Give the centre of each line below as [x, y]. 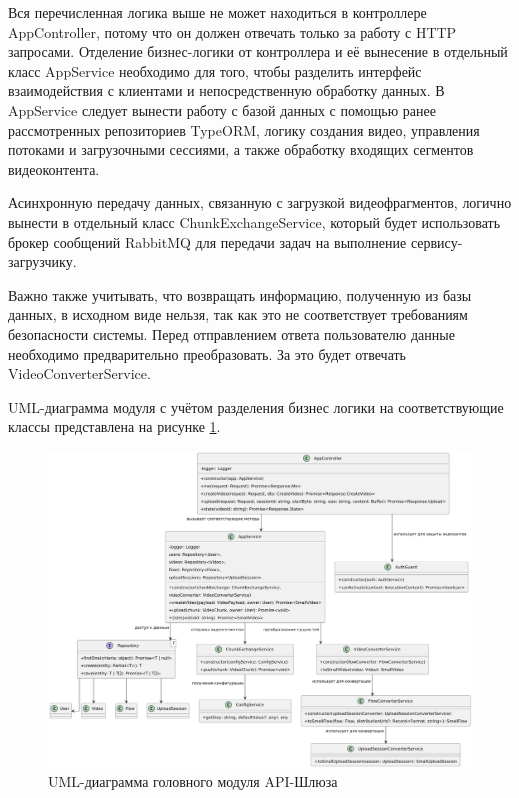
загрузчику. [42, 261]
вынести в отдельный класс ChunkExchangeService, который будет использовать [254, 221]
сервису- [436, 241]
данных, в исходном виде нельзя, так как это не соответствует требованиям [238, 314]
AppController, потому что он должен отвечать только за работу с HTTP [232, 31]
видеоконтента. [54, 168]
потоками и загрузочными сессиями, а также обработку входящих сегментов [241, 149]
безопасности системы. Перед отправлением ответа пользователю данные [231, 333]
